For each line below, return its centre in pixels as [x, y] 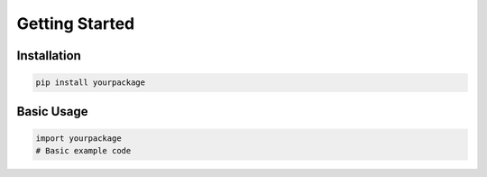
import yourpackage [78, 138]
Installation [49, 56]
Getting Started [76, 23]
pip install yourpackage [91, 83]
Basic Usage [52, 112]
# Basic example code [83, 151]
